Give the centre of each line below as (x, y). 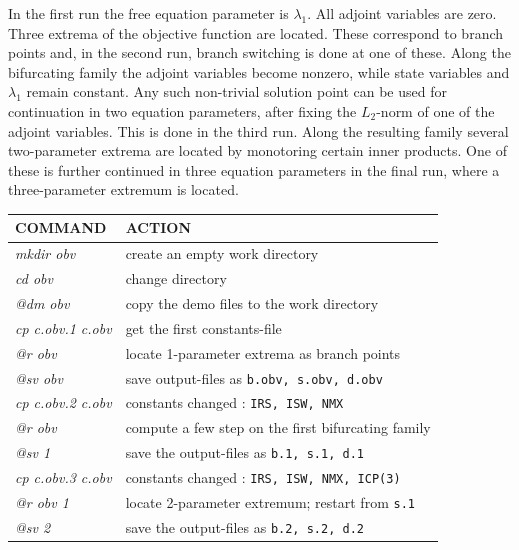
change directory (176, 278)
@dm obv (42, 302)
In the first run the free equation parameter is (148, 13)
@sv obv (39, 377)
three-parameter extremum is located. (123, 189)
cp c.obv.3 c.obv (63, 477)
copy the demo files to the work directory (252, 302)
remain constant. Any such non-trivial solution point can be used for (236, 91)
